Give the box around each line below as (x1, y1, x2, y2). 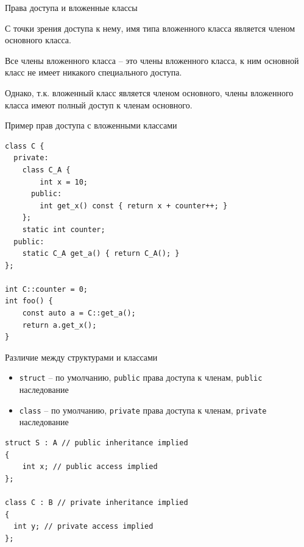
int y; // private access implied (13, 522, 154, 531)
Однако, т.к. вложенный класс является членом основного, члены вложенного (5, 86, 294, 99)
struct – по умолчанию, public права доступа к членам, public (19, 371, 263, 384)
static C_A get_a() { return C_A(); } (22, 249, 180, 258)
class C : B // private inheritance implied (5, 498, 188, 507)
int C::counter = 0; (5, 284, 88, 294)
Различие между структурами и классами (5, 350, 158, 363)
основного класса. (5, 34, 71, 46)
